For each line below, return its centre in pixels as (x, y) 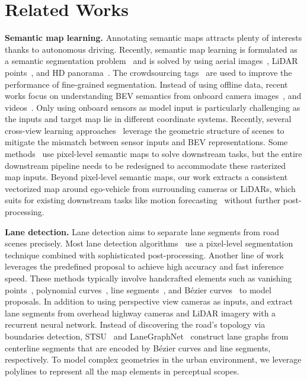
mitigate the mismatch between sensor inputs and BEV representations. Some (146, 142)
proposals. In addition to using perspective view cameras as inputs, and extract (149, 301)
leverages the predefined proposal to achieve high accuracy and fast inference (144, 266)
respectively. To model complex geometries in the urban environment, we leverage (153, 359)
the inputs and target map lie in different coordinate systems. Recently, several (148, 119)
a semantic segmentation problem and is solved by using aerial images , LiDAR (151, 61)
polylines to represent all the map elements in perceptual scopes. (122, 371)
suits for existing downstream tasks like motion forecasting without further (143, 200)
